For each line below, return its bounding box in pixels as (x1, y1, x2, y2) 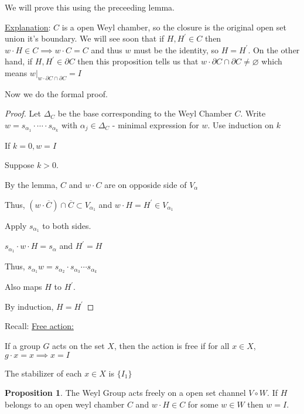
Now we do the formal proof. (5, 87, 108, 100)
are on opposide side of (104, 179, 187, 190)
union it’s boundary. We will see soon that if (5, 32, 165, 45)
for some (187, 398, 218, 410)
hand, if (5, 55, 33, 67)
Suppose (5, 159, 35, 171)
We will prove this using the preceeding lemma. (5, 1, 175, 13)
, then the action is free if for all (114, 339, 230, 351)
